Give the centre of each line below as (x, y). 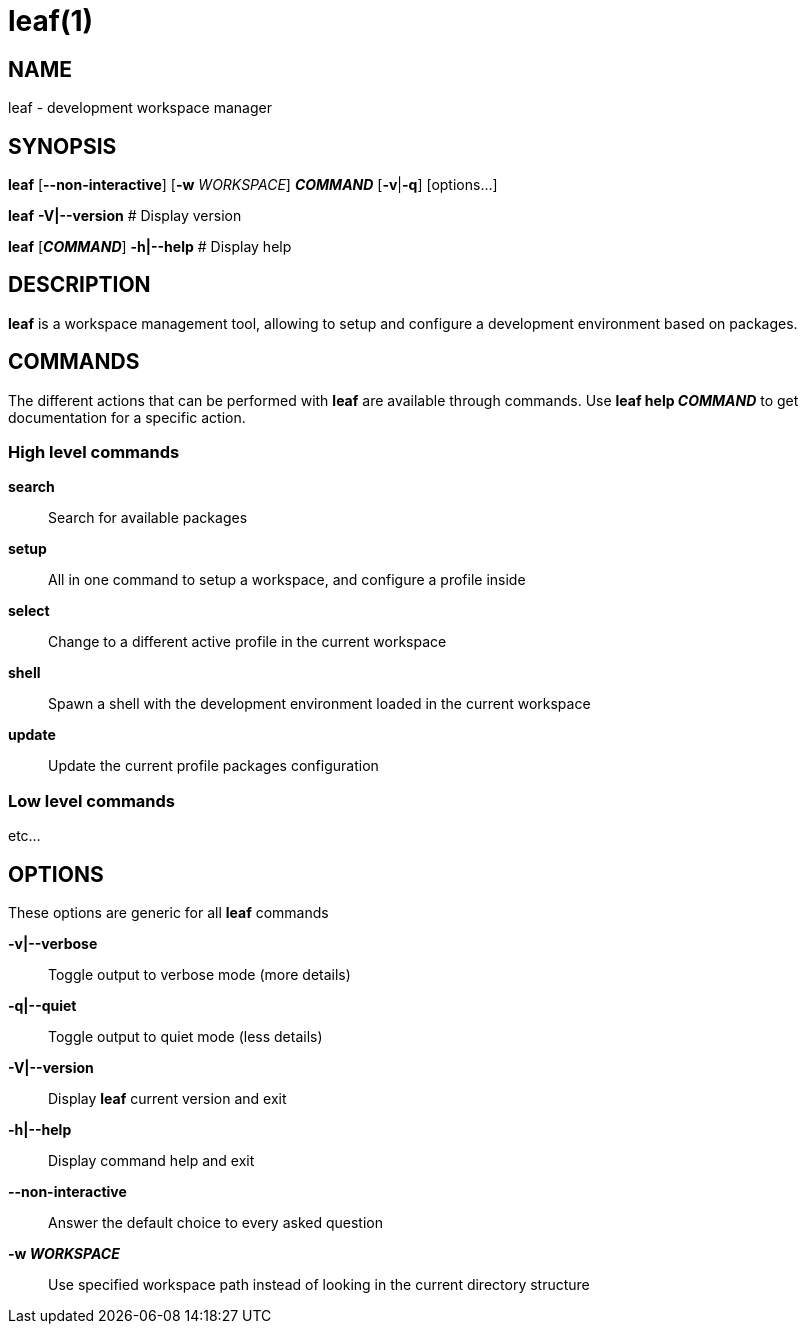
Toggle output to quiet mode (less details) (185, 1037)
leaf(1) (51, 21)
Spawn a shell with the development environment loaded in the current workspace (319, 704)
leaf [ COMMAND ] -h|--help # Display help (150, 247)
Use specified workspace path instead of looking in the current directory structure (319, 1285)
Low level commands (91, 800)
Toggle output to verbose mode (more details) (199, 975)
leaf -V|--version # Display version (125, 216)
